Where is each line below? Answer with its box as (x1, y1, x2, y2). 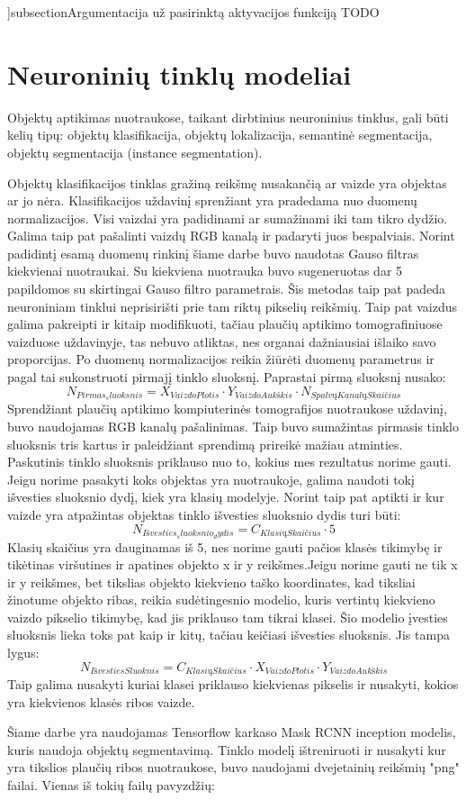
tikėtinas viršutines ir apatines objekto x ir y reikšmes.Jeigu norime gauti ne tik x (7, 555, 458, 574)
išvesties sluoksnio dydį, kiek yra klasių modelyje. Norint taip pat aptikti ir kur (7, 487, 444, 506)
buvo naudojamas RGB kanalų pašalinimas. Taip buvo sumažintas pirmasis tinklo (7, 417, 459, 436)
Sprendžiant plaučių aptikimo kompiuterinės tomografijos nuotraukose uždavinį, (7, 399, 447, 418)
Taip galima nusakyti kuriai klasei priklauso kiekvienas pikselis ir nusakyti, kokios (7, 675, 459, 694)
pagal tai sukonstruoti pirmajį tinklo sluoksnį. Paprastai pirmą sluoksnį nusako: (7, 368, 446, 386)
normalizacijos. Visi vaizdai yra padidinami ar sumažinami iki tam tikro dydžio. (7, 208, 448, 227)
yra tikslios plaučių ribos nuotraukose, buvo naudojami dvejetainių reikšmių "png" (7, 758, 460, 777)
